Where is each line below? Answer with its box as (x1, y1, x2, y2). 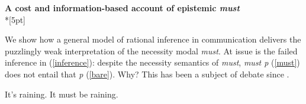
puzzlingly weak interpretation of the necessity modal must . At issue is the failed (5, 44, 298, 57)
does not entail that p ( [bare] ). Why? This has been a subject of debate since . (5, 67, 289, 80)
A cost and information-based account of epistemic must (5, 2, 240, 14)
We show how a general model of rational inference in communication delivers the (5, 33, 301, 45)
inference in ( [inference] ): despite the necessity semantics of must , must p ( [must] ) (5, 56, 300, 69)
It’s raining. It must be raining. (5, 87, 118, 100)
